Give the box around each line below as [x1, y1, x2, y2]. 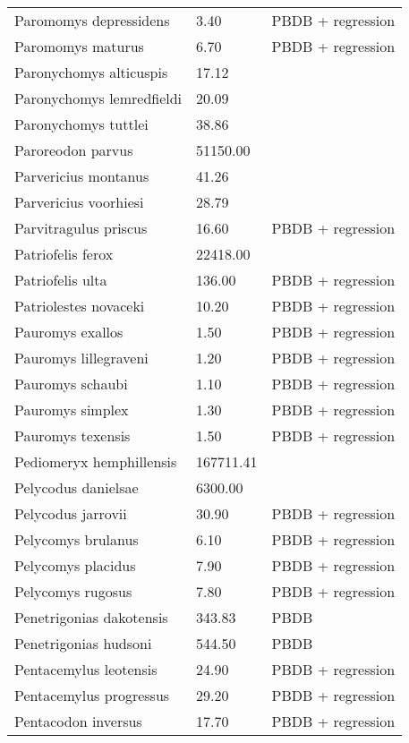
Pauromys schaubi [14, 373, 128, 394]
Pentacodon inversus [14, 711, 142, 731]
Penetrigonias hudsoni [14, 633, 152, 653]
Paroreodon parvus [14, 140, 133, 160]
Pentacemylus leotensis [14, 659, 158, 679]
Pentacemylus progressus [14, 685, 170, 705]
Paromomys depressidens [14, 10, 170, 30]
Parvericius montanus [14, 166, 149, 186]
